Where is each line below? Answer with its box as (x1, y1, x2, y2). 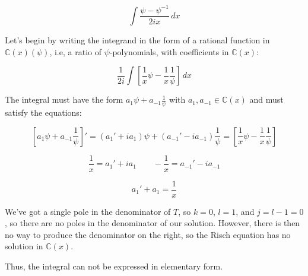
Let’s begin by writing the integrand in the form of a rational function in (5, 33, 270, 46)
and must (249, 93, 284, 106)
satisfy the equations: (5, 106, 82, 118)
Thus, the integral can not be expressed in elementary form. (5, 260, 223, 272)
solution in (5, 240, 43, 252)
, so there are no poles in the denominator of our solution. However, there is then (5, 217, 300, 229)
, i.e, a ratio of (49, 45, 101, 58)
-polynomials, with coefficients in (109, 45, 229, 58)
